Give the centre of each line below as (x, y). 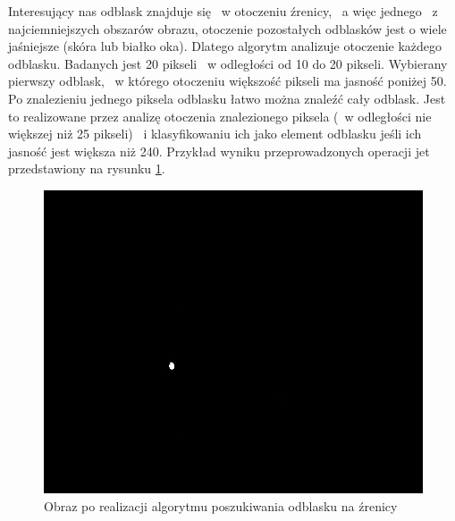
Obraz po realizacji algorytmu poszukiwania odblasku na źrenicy (221, 505)
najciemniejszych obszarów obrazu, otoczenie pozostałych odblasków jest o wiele (227, 28)
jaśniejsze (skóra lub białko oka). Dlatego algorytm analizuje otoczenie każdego (225, 46)
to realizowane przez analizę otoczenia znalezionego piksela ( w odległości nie (220, 116)
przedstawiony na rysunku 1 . (87, 168)
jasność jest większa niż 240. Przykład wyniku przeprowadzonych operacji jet (219, 151)
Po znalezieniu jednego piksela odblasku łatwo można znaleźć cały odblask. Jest (227, 98)
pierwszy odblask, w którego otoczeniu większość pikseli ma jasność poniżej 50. (227, 81)
